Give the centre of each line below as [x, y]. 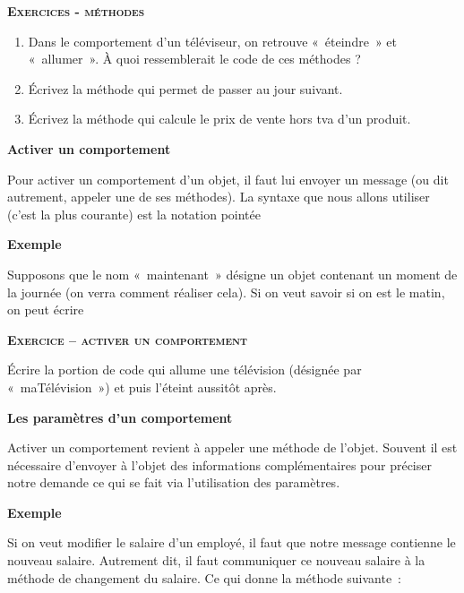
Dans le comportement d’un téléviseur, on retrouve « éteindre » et [213, 41]
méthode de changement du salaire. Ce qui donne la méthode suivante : [205, 577]
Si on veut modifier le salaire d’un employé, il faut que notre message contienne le [232, 542]
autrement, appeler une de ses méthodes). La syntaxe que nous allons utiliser [219, 197]
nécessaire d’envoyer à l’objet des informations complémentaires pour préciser [219, 464]
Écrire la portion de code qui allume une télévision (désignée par [185, 370]
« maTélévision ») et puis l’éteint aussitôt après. [142, 387]
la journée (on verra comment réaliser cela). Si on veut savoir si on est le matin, [226, 292]
